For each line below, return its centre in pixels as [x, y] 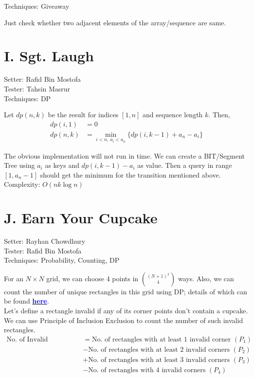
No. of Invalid [27, 339]
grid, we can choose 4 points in [92, 278]
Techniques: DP [27, 98]
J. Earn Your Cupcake [81, 218]
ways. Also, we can [206, 278]
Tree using [19, 165]
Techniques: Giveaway [37, 6]
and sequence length [173, 115]
